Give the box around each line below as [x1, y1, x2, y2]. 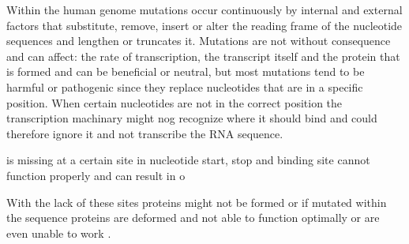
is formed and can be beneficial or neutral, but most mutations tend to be [6, 63, 365, 80]
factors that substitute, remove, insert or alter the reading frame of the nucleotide [6, 17, 403, 33]
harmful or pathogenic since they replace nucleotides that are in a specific [6, 78, 363, 95]
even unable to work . [6, 224, 111, 241]
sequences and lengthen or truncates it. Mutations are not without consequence [6, 32, 391, 49]
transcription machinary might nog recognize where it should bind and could [6, 110, 377, 126]
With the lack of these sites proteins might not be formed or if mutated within [6, 193, 387, 210]
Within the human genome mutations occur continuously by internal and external [6, 2, 403, 17]
